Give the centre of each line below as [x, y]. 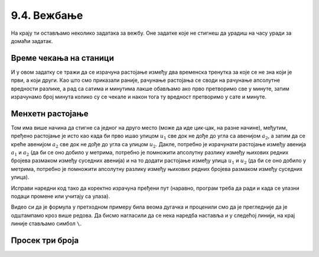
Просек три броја [45, 241]
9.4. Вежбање [47, 15]
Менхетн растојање [50, 113]
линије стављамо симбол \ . [46, 223]
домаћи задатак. [32, 41]
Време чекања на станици [63, 58]
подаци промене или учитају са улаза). [61, 196]
